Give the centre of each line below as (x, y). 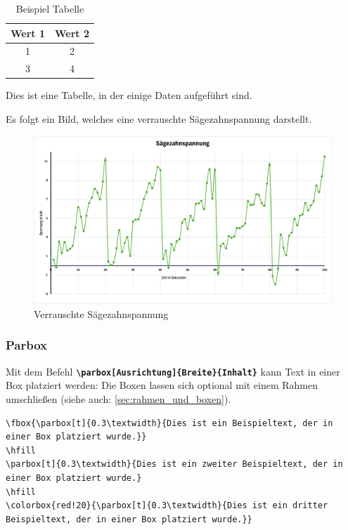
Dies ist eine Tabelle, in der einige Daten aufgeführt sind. (129, 95)
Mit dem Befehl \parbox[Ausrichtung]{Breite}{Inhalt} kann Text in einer (173, 371)
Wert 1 (28, 33)
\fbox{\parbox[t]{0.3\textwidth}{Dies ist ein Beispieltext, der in (169, 423)
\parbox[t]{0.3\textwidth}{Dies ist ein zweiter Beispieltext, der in (174, 464)
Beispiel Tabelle (50, 8)
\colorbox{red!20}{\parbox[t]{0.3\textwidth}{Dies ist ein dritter (167, 506)
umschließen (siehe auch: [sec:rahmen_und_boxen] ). (118, 398)
